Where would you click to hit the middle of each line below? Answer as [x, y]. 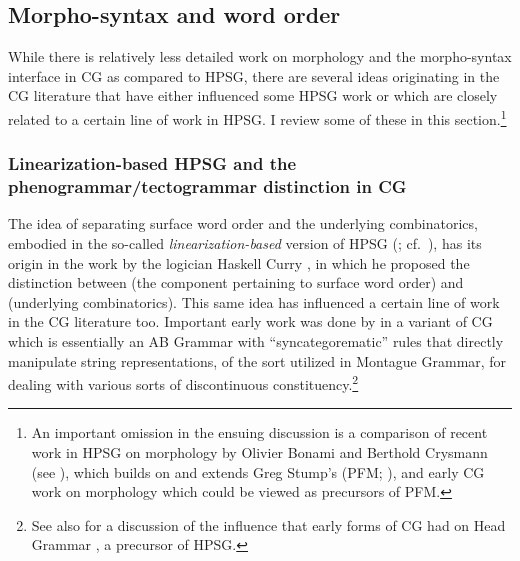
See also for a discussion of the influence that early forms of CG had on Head [268, 524]
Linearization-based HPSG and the [152, 163]
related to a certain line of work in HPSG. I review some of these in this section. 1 [257, 117]
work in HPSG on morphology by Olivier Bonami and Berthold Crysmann [259, 451]
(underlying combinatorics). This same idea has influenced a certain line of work [254, 301]
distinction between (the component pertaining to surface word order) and [236, 282]
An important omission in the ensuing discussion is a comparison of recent [259, 432]
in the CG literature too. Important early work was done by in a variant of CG [250, 321]
